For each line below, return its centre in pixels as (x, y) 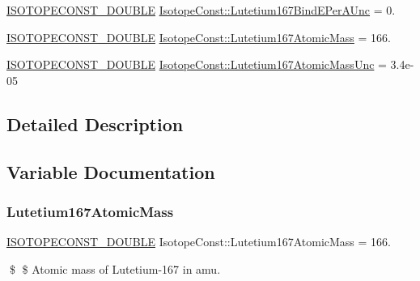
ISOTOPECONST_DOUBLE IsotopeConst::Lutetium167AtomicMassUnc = (197, 64)
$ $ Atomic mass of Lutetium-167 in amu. (115, 268)
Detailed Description (95, 123)
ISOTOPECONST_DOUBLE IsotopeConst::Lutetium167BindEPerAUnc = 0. (201, 10)
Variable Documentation (111, 171)
